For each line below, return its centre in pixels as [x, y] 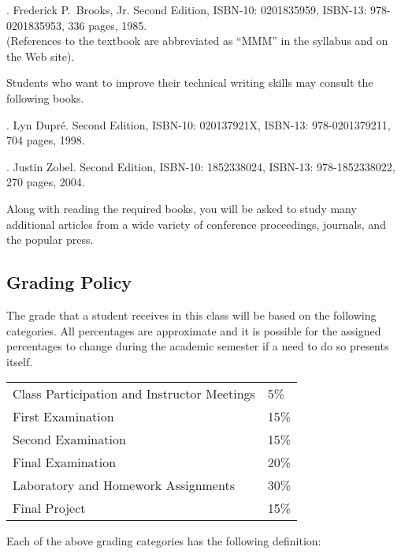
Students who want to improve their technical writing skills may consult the [190, 82]
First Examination [63, 417]
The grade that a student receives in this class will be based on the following [191, 314]
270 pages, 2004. [46, 182]
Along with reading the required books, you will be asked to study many [182, 208]
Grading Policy [69, 282]
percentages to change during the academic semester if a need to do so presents [198, 346]
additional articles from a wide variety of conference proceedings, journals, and [196, 224]
